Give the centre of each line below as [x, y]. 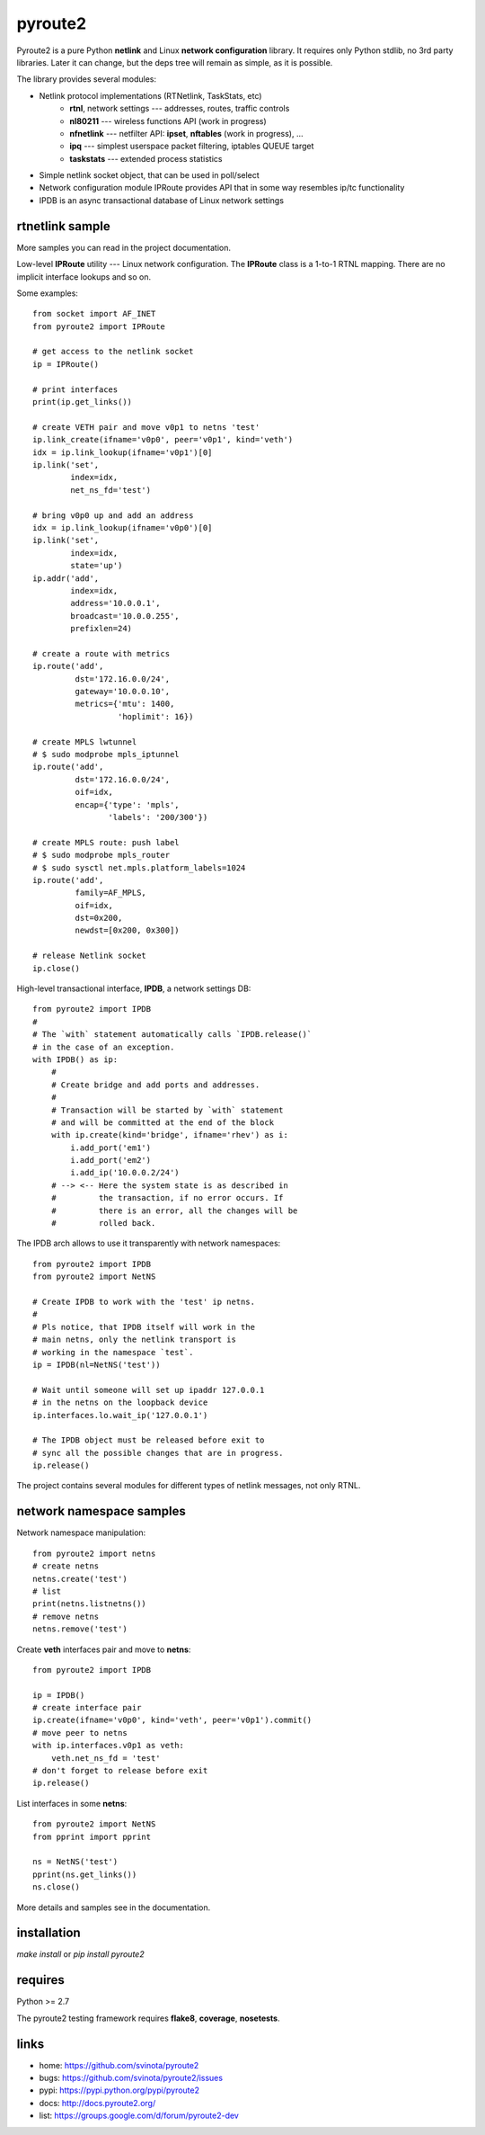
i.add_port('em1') [111, 1148]
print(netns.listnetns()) [90, 1604]
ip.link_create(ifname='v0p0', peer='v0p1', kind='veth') [163, 440]
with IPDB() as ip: [75, 1059]
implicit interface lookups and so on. [84, 277]
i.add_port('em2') [111, 1161]
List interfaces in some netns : [72, 1803]
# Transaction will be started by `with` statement [167, 1110]
